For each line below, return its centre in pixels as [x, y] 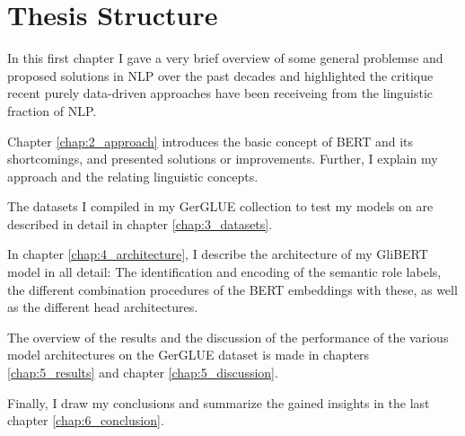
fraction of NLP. [52, 110]
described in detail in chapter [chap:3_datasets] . [140, 223]
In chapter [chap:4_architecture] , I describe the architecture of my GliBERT [218, 254]
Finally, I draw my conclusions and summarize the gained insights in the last [219, 402]
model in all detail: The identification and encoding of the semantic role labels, [224, 272]
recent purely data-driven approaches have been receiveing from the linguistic [220, 93]
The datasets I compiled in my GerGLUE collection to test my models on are [220, 206]
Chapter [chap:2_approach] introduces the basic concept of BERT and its [211, 141]
